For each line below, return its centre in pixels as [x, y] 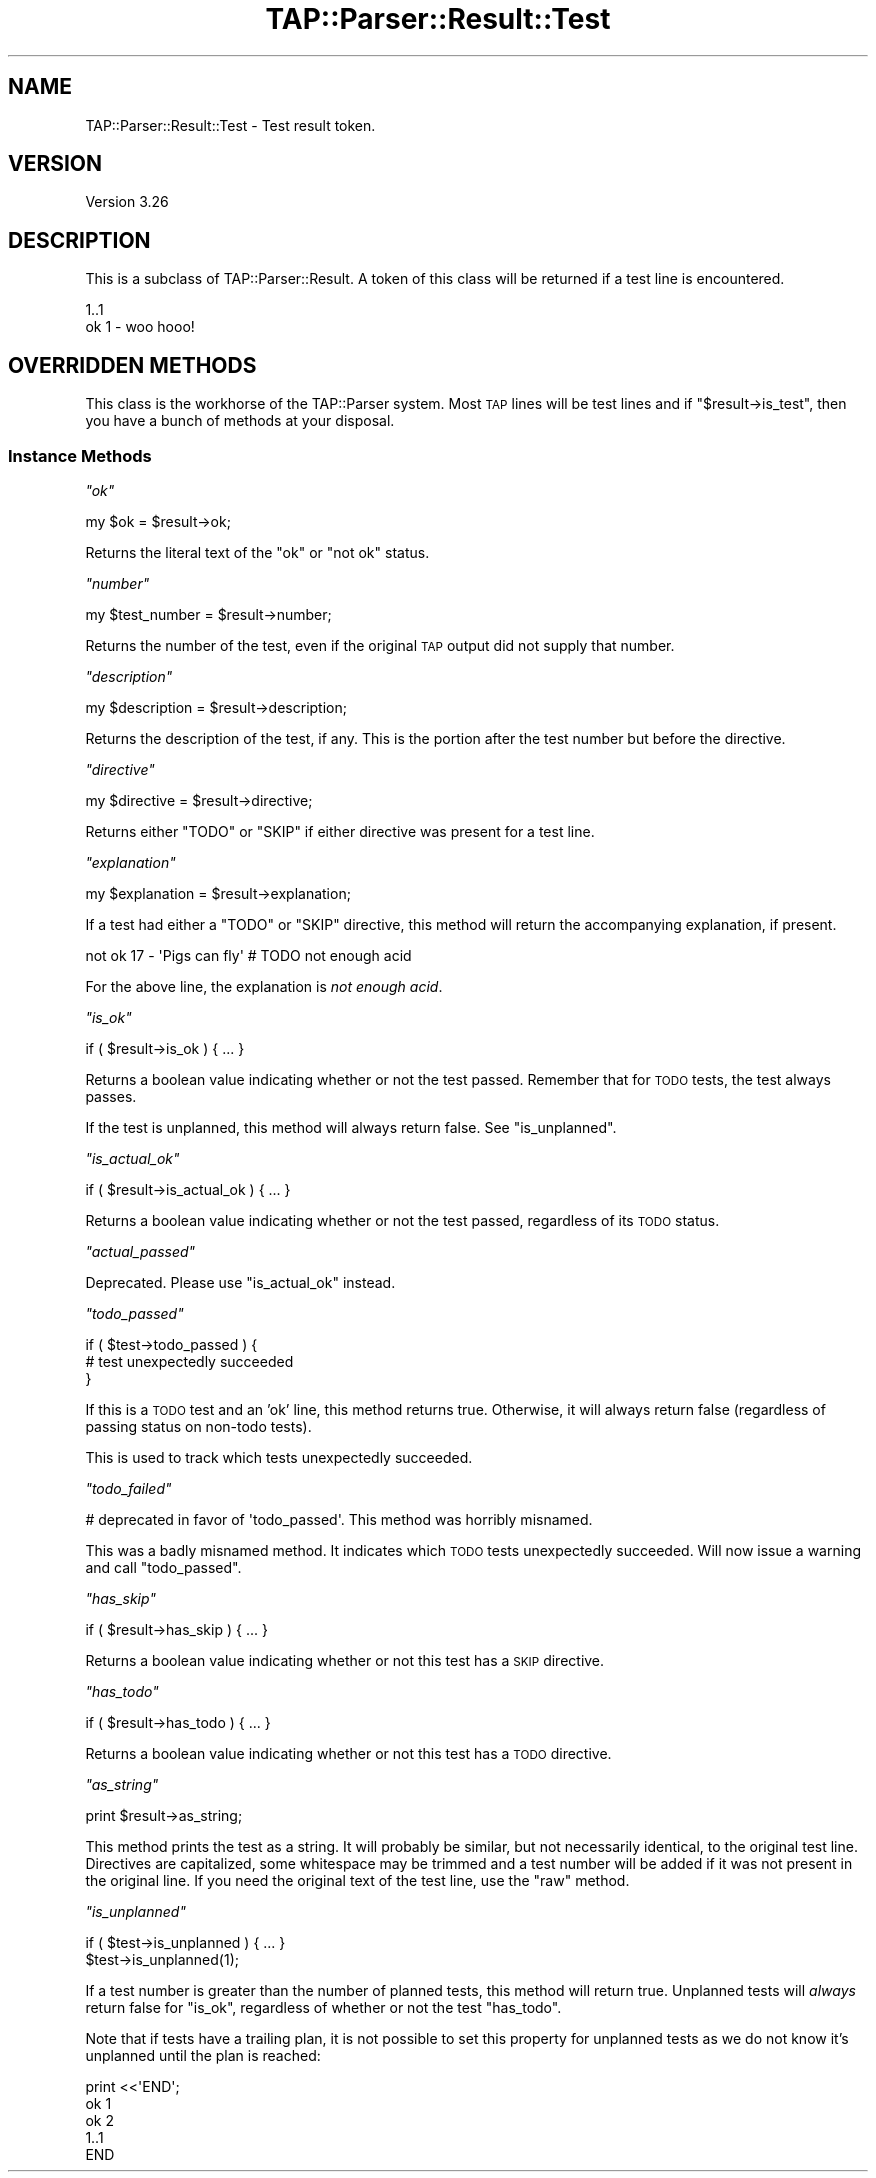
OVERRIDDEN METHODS [132, 365]
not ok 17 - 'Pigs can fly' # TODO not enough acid [248, 955]
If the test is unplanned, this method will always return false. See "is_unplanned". [351, 1127]
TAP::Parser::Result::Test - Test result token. [230, 125]
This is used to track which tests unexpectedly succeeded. [279, 1457]
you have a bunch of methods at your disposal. [240, 421]
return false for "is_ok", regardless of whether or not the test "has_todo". [323, 2007]
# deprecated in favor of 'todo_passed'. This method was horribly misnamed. [339, 1519]
